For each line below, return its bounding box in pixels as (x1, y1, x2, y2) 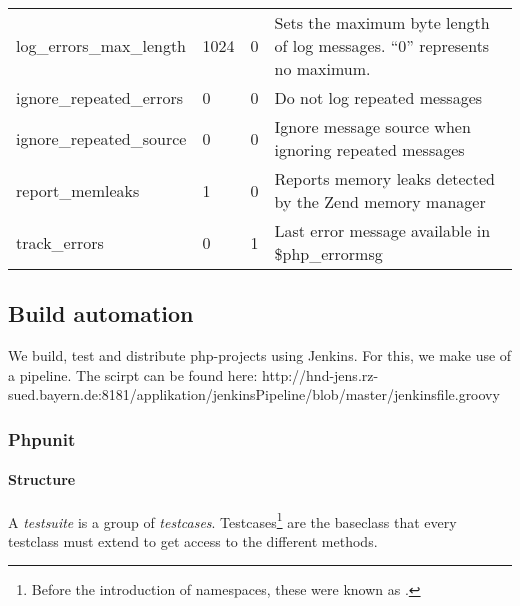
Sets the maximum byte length (274, 11, 490, 34)
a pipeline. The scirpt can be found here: (8, 364, 258, 385)
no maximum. (274, 57, 371, 80)
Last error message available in (274, 219, 491, 242)
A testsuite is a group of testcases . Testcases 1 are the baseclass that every (8, 508, 457, 532)
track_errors (16, 230, 104, 254)
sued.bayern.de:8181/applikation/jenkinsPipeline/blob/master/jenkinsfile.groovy (8, 384, 500, 405)
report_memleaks (16, 178, 140, 202)
